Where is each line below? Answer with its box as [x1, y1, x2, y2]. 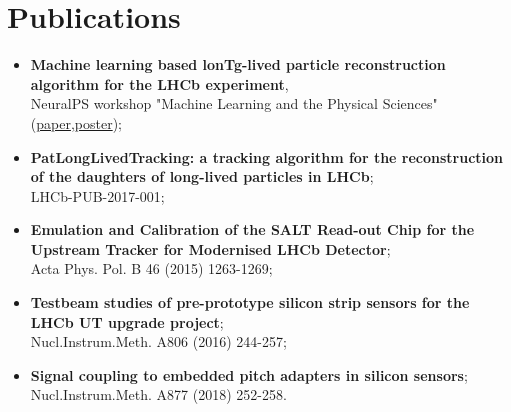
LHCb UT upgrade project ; [30, 311, 224, 332]
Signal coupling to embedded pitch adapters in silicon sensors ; [30, 364, 468, 385]
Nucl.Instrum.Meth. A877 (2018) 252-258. [30, 384, 287, 405]
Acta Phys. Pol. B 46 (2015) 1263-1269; [30, 258, 273, 279]
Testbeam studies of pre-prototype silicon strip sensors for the [30, 292, 470, 313]
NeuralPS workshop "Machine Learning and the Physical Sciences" [30, 93, 438, 114]
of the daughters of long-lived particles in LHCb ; [30, 166, 374, 187]
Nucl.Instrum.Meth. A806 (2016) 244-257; [30, 331, 287, 352]
